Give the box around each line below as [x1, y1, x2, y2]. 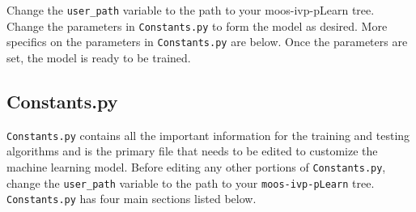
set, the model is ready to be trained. [6, 49, 191, 66]
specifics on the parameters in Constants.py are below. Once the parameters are [6, 33, 408, 50]
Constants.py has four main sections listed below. [6, 190, 257, 207]
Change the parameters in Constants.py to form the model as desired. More [6, 17, 388, 34]
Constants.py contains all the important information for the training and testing [6, 126, 410, 143]
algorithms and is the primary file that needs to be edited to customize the [6, 142, 378, 159]
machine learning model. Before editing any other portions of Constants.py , [6, 159, 386, 176]
